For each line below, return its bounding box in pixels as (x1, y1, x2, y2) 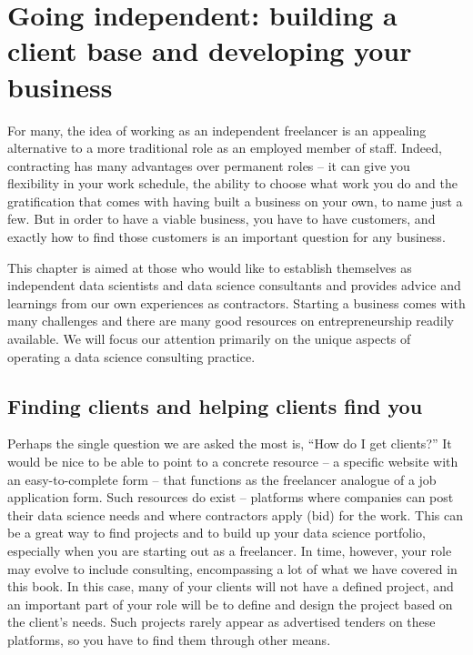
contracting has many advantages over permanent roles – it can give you (7, 156, 410, 175)
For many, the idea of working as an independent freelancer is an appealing (7, 120, 427, 139)
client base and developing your (7, 32, 412, 69)
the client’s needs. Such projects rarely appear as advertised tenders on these (7, 612, 436, 631)
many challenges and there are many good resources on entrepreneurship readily (7, 311, 455, 330)
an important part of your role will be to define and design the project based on (7, 594, 453, 613)
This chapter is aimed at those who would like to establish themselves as (7, 257, 412, 277)
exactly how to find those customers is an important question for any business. (7, 227, 446, 247)
